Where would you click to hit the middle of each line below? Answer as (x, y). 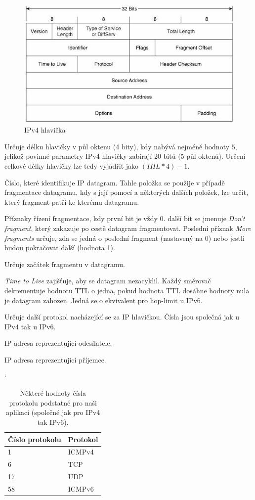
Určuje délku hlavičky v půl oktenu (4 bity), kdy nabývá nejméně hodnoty (117, 146)
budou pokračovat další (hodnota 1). (60, 248)
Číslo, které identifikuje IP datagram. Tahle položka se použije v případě (115, 182)
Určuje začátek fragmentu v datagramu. (65, 264)
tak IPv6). (53, 422)
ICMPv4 (81, 452)
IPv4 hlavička (45, 130)
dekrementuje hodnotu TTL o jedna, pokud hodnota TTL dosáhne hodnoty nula (127, 291)
